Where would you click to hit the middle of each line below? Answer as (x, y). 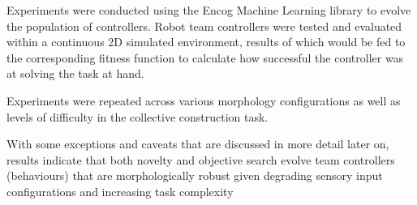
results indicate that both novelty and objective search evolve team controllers (201, 159)
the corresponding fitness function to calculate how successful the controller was (205, 57)
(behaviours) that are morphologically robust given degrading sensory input (195, 175)
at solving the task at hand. (75, 73)
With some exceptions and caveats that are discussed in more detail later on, (198, 144)
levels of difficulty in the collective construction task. (138, 116)
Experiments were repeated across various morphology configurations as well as (204, 100)
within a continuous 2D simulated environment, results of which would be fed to (206, 42)
